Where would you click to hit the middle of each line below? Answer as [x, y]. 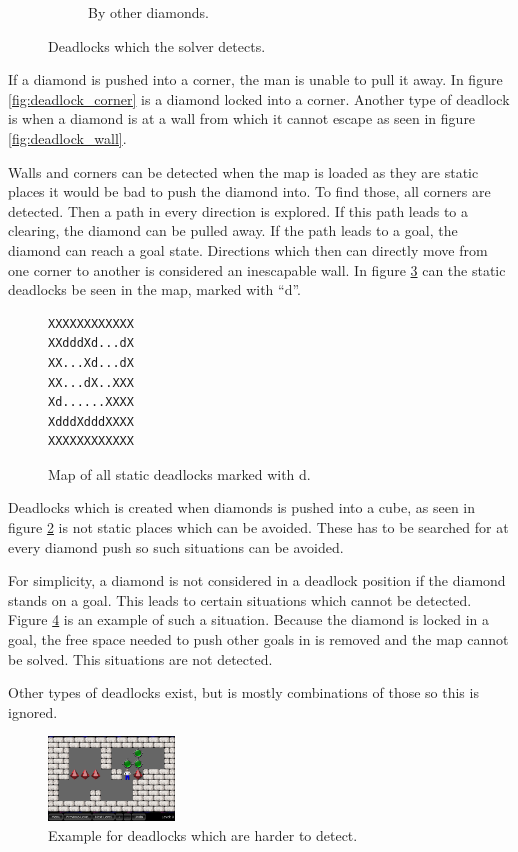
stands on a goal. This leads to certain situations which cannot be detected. [240, 599]
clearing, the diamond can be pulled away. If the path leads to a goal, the [233, 230]
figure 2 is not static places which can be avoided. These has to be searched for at [258, 527]
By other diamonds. [148, 12]
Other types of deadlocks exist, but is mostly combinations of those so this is [243, 692]
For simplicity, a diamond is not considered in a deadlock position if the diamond [257, 580]
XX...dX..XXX [91, 382]
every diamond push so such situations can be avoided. [176, 546]
